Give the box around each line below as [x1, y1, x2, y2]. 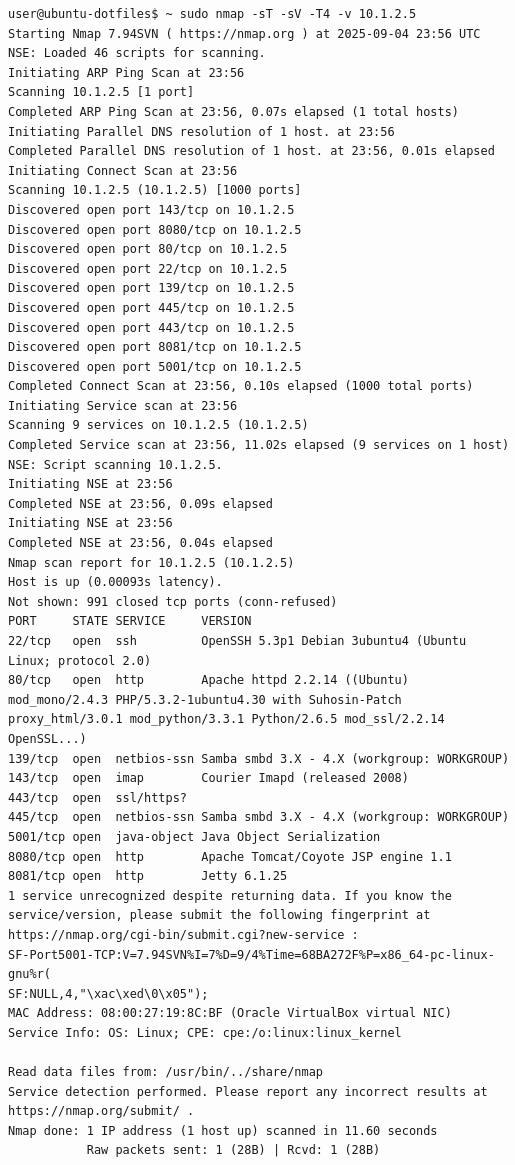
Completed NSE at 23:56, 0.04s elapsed [8, 536, 273, 551]
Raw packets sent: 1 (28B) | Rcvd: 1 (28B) [86, 1143, 381, 1158]
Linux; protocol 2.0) [8, 653, 152, 668]
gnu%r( [8, 967, 51, 982]
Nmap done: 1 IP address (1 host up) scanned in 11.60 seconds [8, 1123, 438, 1138]
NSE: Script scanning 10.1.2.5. [8, 457, 223, 472]
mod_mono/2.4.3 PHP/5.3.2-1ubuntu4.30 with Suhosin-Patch [8, 692, 402, 707]
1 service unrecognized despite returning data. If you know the [8, 888, 452, 903]
